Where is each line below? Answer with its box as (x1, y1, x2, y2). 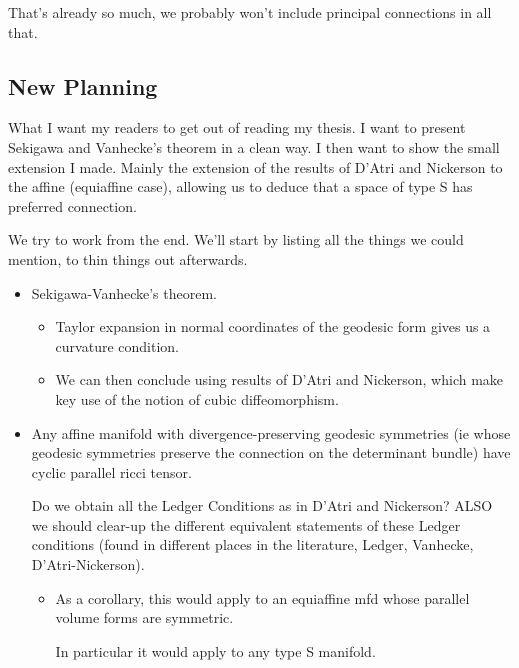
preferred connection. (8, 195, 137, 216)
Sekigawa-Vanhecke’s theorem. (31, 282, 218, 303)
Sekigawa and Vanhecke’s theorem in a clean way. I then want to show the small (8, 136, 500, 157)
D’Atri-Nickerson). (31, 554, 145, 575)
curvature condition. (55, 335, 179, 356)
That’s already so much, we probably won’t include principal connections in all (8, 2, 492, 22)
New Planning (8, 70, 158, 101)
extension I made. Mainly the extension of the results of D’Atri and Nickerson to (8, 156, 503, 177)
